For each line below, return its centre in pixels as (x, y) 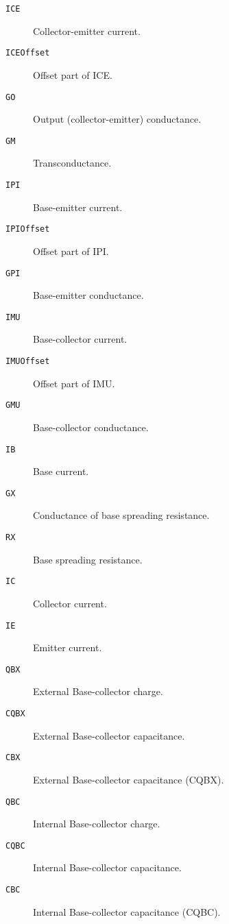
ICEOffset (28, 53)
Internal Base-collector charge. (97, 824)
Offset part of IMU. (74, 383)
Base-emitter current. (78, 207)
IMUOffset (28, 361)
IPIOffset (28, 229)
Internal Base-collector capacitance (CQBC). (127, 911)
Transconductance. (72, 163)
